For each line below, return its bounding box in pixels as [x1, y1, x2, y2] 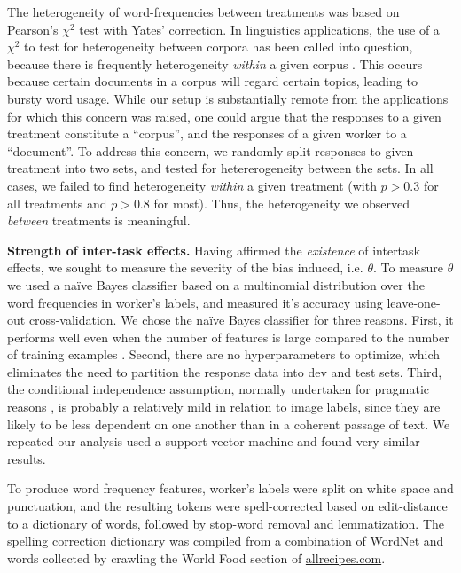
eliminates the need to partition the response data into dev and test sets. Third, [7, 362, 442, 381]
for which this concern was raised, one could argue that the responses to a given [7, 106, 441, 125]
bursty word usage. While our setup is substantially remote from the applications [7, 89, 449, 107]
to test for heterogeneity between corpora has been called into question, [24, 37, 413, 56]
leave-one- [387, 293, 441, 311]
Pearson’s [7, 20, 59, 38]
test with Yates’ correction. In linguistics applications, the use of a [79, 20, 440, 38]
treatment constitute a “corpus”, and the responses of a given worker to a [7, 124, 407, 143]
